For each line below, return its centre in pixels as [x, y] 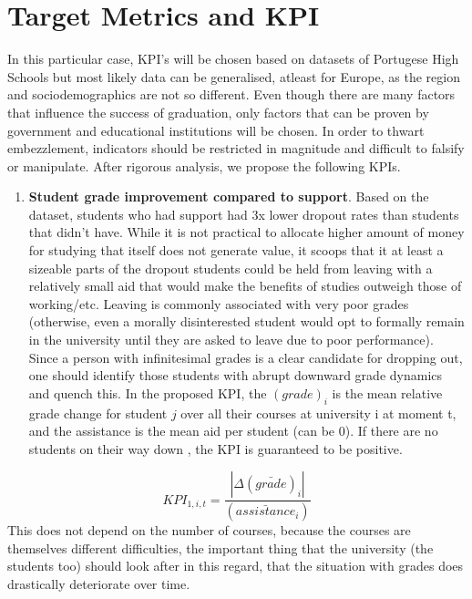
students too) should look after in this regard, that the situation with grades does [236, 566]
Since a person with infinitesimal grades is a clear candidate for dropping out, [246, 357]
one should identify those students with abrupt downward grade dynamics [236, 375]
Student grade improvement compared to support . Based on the [229, 196]
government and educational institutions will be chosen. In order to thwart [216, 130]
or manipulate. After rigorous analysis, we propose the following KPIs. [204, 165]
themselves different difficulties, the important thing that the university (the [221, 547]
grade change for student [98, 413]
